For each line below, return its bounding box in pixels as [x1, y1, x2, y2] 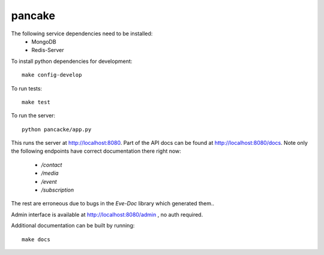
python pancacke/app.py [22, 126, 92, 133]
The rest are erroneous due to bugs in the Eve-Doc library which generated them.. [11, 200, 214, 207]
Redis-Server [31, 47, 64, 54]
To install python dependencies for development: [11, 57, 133, 65]
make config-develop [22, 72, 82, 78]
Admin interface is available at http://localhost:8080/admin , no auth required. [11, 211, 203, 218]
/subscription [41, 186, 74, 194]
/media [41, 169, 59, 177]
